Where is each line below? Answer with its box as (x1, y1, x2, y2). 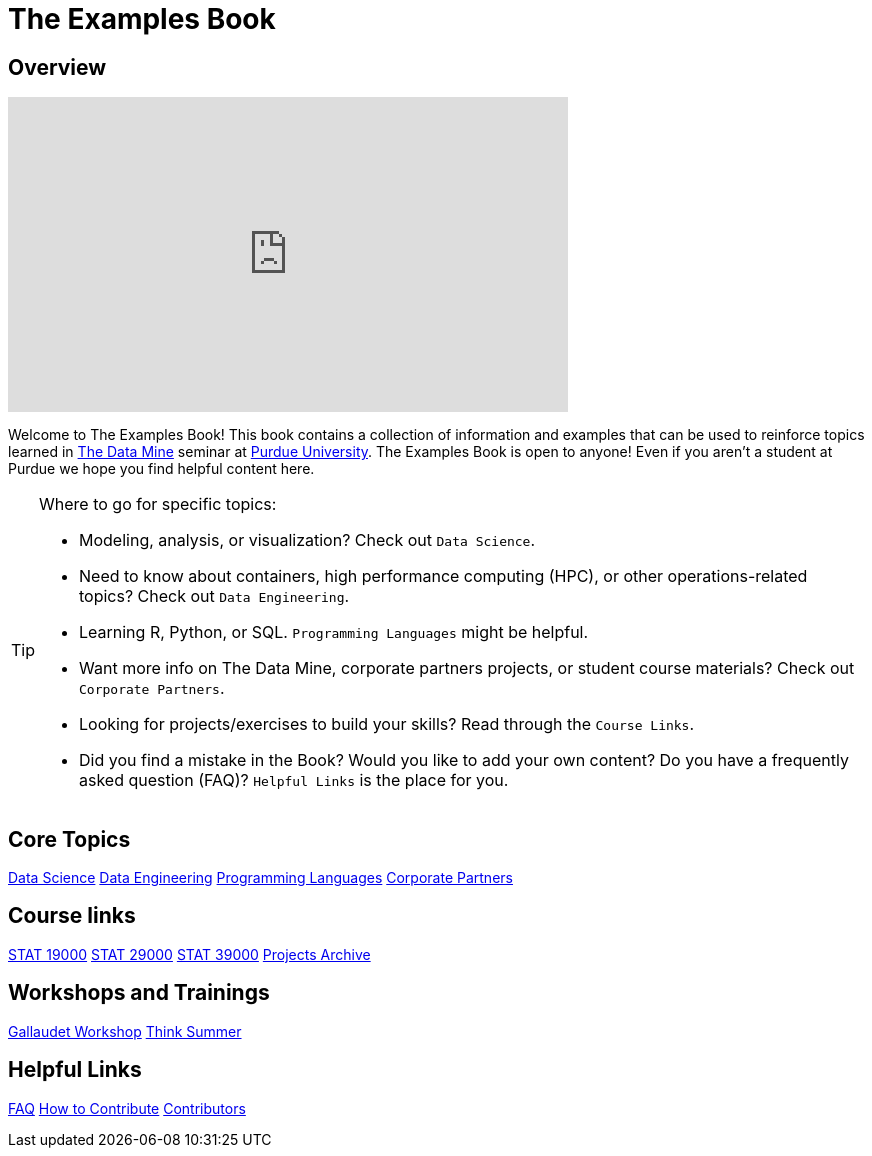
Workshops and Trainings (8, 980, 270, 1006)
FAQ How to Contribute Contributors (8, 1099, 246, 1117)
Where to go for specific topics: (39, 494, 277, 515)
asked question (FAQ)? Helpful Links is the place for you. (79, 770, 509, 791)
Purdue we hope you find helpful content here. (8, 460, 315, 478)
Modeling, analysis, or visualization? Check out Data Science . (79, 530, 536, 551)
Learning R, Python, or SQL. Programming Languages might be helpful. (79, 622, 589, 643)
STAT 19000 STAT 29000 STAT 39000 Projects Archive (8, 945, 371, 963)
